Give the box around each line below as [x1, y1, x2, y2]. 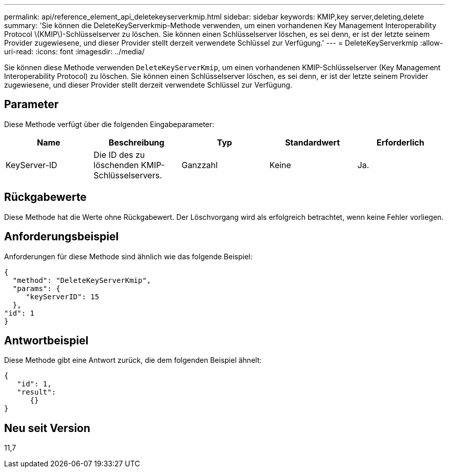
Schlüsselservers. [93, 170, 162, 180]
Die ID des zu [93, 149, 145, 160]
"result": [17, 388, 56, 397]
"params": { [12, 284, 60, 293]
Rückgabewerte [4, 191, 87, 204]
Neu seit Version [4, 421, 91, 435]
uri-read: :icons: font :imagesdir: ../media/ [4, 47, 145, 56]
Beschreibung [109, 137, 165, 148]
